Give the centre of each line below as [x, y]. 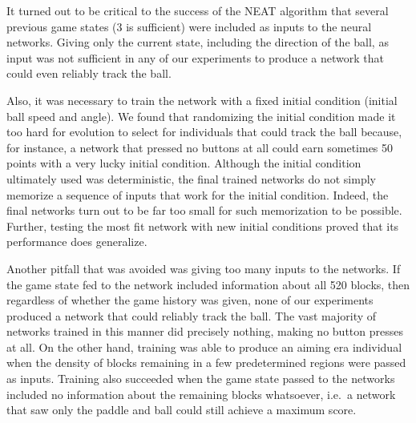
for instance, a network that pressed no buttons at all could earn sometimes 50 [200, 147]
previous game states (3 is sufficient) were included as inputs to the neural [189, 26]
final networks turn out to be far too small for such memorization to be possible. [204, 210]
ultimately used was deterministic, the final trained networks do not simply [191, 178]
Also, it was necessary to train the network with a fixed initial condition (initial [202, 100]
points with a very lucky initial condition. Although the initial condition [184, 163]
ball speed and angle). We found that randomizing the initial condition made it [201, 116]
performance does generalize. [77, 242]
